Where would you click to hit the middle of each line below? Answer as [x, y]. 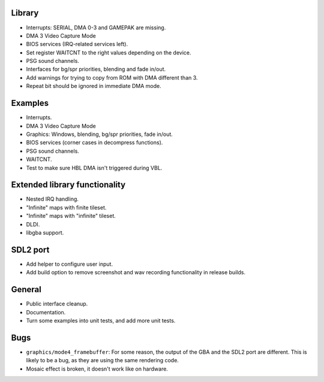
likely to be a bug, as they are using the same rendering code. [103, 360]
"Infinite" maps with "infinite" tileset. [71, 216]
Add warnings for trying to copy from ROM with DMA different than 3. [112, 77]
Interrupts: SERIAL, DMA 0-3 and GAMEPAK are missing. [96, 28]
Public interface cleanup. [57, 304]
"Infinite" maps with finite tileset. [66, 207]
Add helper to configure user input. [70, 264]
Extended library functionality [68, 185]
